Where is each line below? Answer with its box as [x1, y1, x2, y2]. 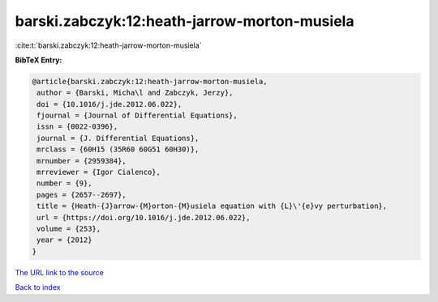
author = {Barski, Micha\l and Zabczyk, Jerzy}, [36, 88, 234, 97]
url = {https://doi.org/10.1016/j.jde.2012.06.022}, [36, 213, 251, 222]
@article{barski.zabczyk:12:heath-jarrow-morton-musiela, [32, 77, 268, 86]
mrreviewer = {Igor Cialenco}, [36, 168, 161, 177]
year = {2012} [36, 236, 92, 245]
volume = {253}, [36, 224, 101, 233]
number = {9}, [36, 179, 92, 188]
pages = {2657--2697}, [36, 190, 127, 199]
